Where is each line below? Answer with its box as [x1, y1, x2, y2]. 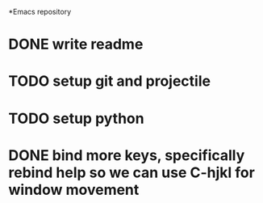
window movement [8, 180, 140, 199]
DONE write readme [8, 36, 144, 53]
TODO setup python [8, 109, 144, 128]
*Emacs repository [8, 7, 72, 16]
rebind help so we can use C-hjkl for [8, 163, 256, 181]
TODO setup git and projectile [8, 72, 211, 91]
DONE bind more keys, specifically [8, 146, 245, 164]
